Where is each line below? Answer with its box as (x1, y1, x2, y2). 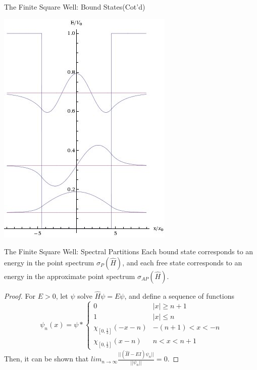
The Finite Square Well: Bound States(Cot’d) (4, 2, 145, 12)
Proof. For (4, 291, 36, 301)
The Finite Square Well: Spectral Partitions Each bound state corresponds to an (4, 246, 253, 257)
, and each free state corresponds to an (122, 257, 242, 267)
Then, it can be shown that (4, 353, 89, 364)
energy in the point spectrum (4, 257, 94, 267)
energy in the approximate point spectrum (4, 270, 135, 281)
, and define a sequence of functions (124, 291, 234, 301)
